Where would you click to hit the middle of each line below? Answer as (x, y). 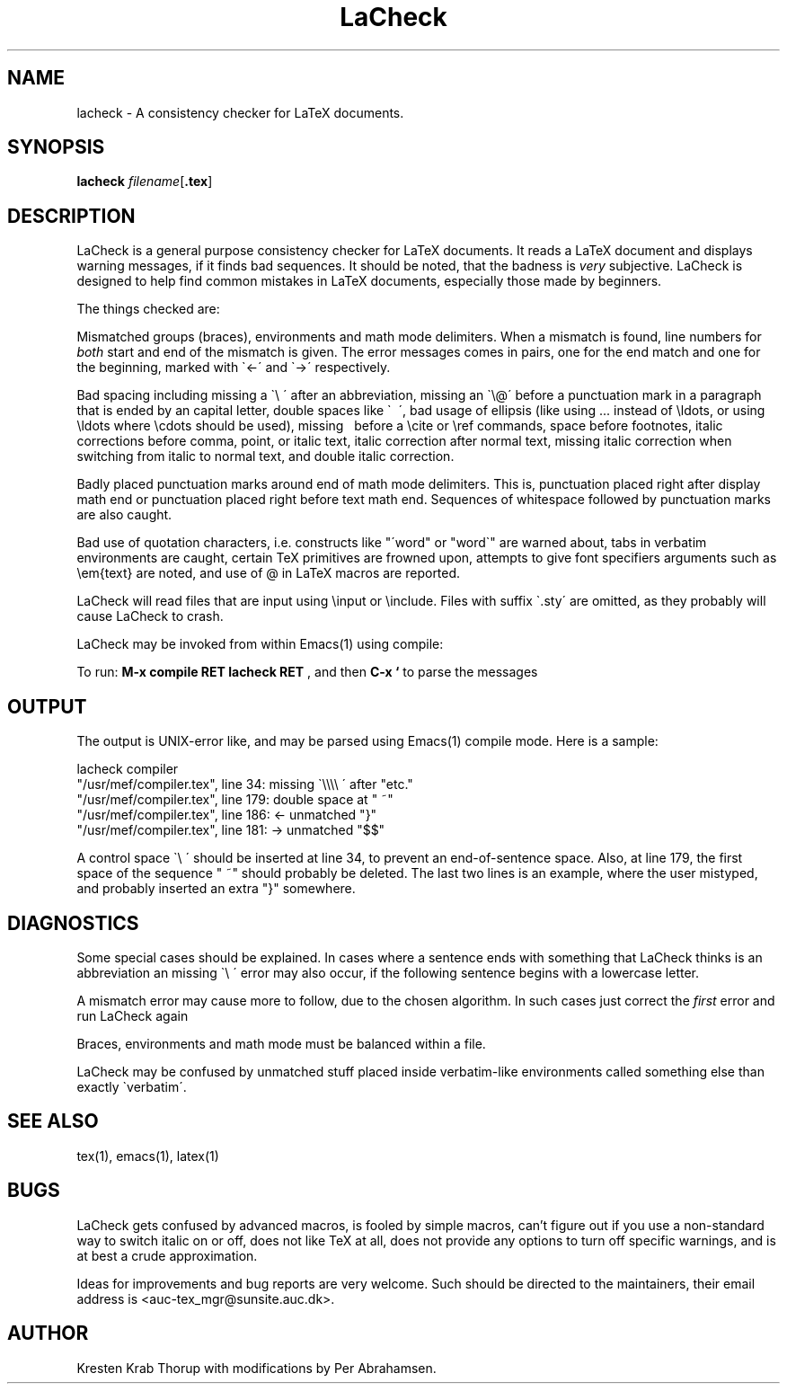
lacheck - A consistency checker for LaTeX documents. (240, 112)
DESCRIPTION (71, 216)
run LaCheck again (133, 1015)
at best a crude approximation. (167, 1255)
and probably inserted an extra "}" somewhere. (216, 889)
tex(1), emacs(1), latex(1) (148, 1156)
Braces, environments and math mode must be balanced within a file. (281, 1043)
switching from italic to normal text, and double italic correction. (265, 456)
